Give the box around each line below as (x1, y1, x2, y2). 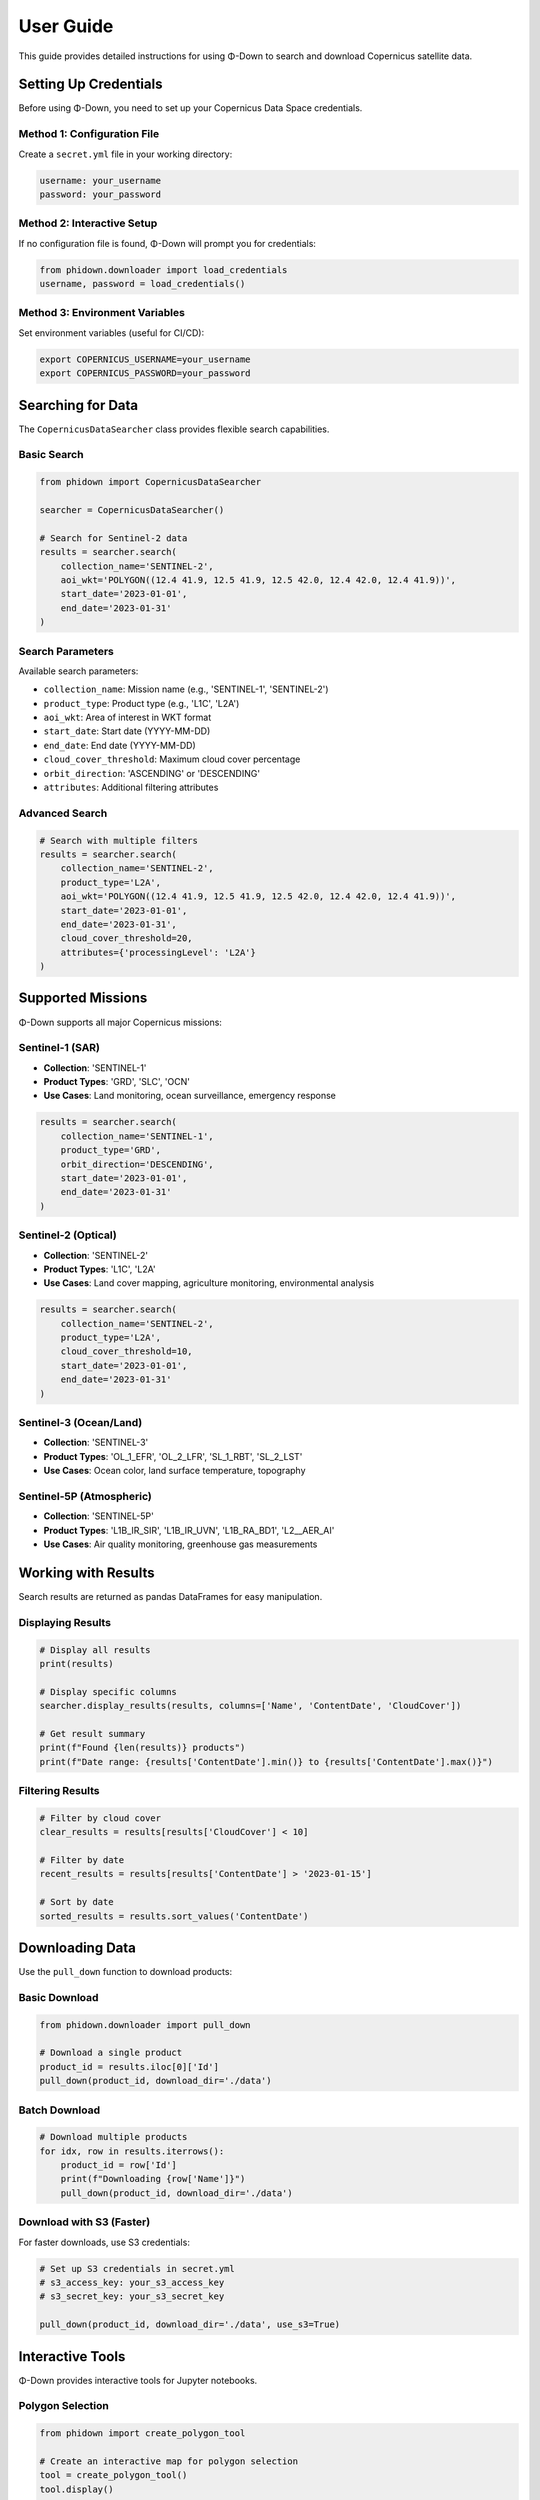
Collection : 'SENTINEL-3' (43, 1436, 149, 1449)
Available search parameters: (18, 665, 139, 677)
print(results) (39, 1658, 114, 1669)
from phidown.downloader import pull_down (39, 2019, 251, 2030)
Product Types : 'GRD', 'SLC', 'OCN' (43, 1076, 190, 1088)
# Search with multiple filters (39, 835, 199, 846)
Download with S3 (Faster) (18, 2215, 151, 2229)
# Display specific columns (39, 1686, 177, 1697)
